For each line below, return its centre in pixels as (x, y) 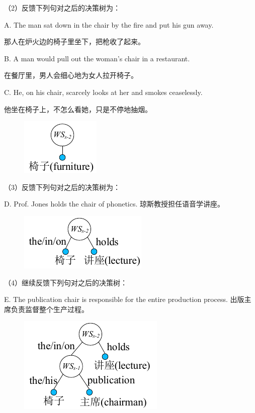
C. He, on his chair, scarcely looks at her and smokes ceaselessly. (103, 92)
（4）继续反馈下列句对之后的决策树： (66, 282)
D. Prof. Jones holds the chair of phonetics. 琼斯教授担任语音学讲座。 (114, 204)
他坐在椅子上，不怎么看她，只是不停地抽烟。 (78, 109)
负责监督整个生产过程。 (50, 309)
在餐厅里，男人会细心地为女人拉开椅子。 (71, 75)
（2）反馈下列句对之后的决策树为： (62, 8)
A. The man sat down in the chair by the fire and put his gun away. (109, 24)
